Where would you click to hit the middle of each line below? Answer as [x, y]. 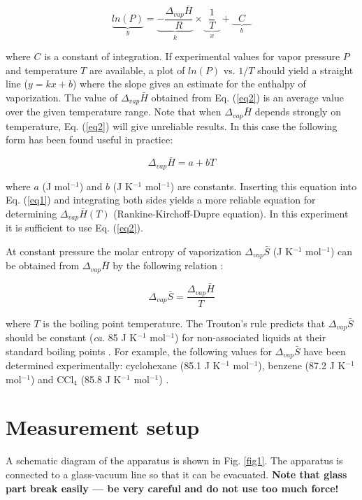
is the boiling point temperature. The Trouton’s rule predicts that [184, 323]
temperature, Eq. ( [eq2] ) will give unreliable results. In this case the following [172, 126]
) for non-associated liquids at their [251, 337]
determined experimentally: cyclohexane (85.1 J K [113, 365]
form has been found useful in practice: [89, 140]
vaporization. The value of [62, 97]
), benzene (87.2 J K [302, 365]
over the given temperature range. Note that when [114, 112]
